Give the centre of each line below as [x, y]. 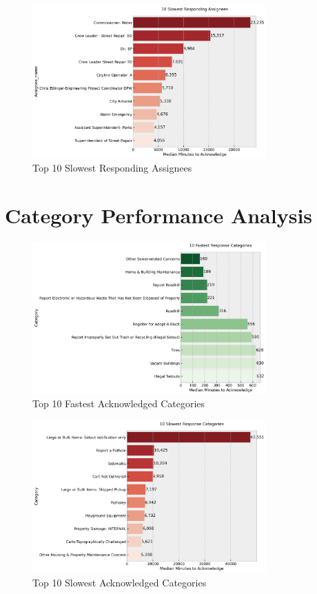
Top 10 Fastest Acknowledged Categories [119, 403]
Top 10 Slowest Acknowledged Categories [120, 582]
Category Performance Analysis [159, 215]
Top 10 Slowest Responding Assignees [112, 168]
